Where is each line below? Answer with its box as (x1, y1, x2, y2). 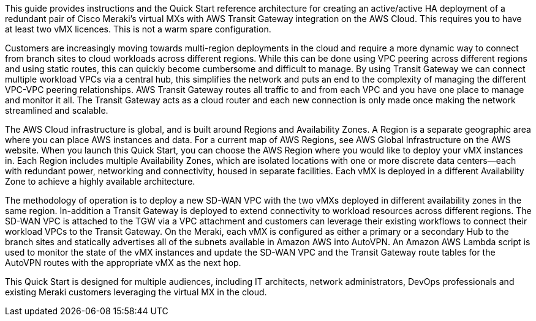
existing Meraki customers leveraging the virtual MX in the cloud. (5, 287, 267, 297)
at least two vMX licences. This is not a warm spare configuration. (5, 24, 271, 34)
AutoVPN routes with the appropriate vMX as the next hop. (5, 257, 241, 268)
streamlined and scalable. (5, 105, 108, 116)
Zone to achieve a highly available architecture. (5, 176, 195, 186)
